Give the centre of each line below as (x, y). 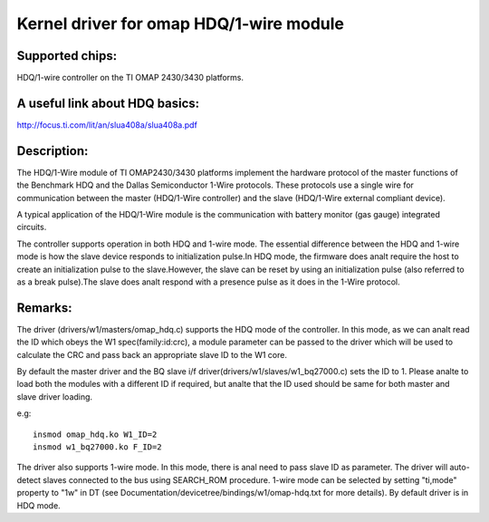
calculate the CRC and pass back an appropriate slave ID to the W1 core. (152, 354)
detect (29, 479)
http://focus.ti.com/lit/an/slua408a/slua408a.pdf (107, 125)
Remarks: (44, 308)
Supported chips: (67, 56)
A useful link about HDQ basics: (108, 103)
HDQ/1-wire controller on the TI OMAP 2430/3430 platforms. (130, 78)
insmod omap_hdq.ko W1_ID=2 (95, 434)
